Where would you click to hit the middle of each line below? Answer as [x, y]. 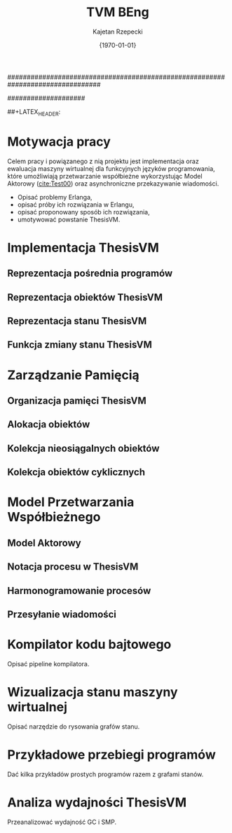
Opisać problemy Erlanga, [55, 197]
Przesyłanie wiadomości [62, 614]
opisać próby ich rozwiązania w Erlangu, [76, 205]
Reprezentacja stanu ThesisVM [77, 321]
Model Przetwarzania [71, 502]
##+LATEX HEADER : [34, 112]
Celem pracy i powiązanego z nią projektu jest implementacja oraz [103, 161]
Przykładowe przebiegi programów [111, 755]
